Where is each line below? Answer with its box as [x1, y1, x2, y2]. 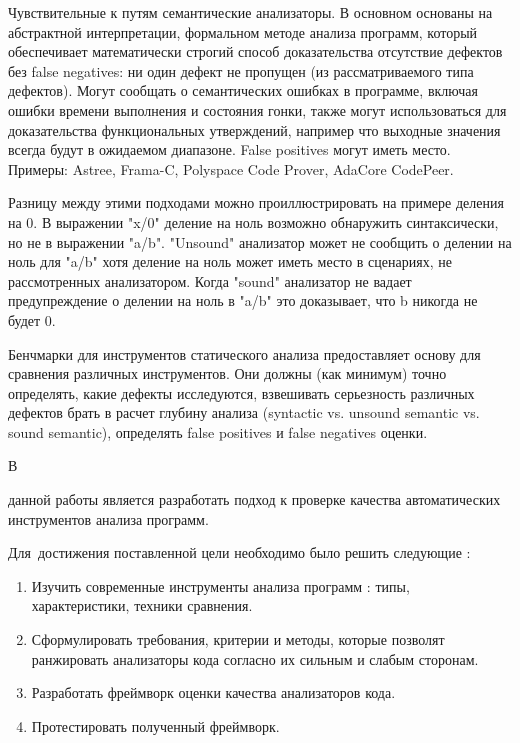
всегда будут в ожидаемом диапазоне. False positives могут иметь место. [8, 139, 451, 160]
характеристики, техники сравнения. [31, 595, 253, 616]
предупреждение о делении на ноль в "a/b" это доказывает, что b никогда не [8, 290, 478, 311]
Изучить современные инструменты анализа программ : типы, [31, 575, 410, 596]
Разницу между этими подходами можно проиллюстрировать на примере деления [8, 192, 504, 213]
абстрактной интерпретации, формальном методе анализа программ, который [8, 21, 478, 42]
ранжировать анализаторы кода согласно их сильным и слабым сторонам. [31, 648, 479, 669]
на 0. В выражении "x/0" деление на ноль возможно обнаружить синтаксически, [8, 211, 499, 232]
